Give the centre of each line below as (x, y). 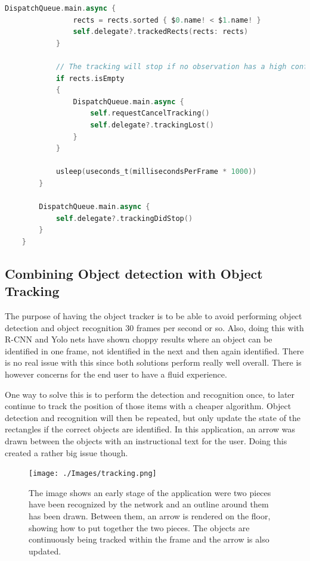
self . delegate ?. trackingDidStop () (124, 218)
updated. (45, 551)
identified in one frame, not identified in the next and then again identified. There (154, 350)
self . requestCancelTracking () (150, 113)
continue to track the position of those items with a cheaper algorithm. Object (148, 406)
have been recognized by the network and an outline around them (149, 504)
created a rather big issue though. (66, 452)
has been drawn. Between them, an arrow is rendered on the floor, (150, 516)
